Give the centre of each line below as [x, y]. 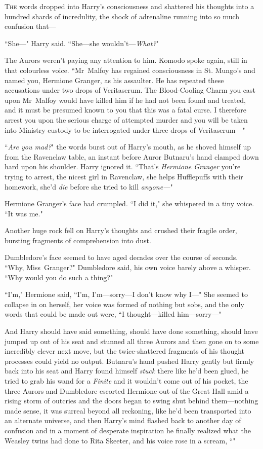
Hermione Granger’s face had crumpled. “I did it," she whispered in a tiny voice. [129, 203]
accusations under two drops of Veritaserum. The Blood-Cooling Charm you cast [130, 90]
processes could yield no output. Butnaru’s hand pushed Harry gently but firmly [129, 361]
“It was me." [24, 213]
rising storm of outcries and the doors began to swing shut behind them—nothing [131, 401]
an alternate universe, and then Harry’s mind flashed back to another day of [123, 420]
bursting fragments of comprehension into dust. [78, 240]
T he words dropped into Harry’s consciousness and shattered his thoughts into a [129, 6]
